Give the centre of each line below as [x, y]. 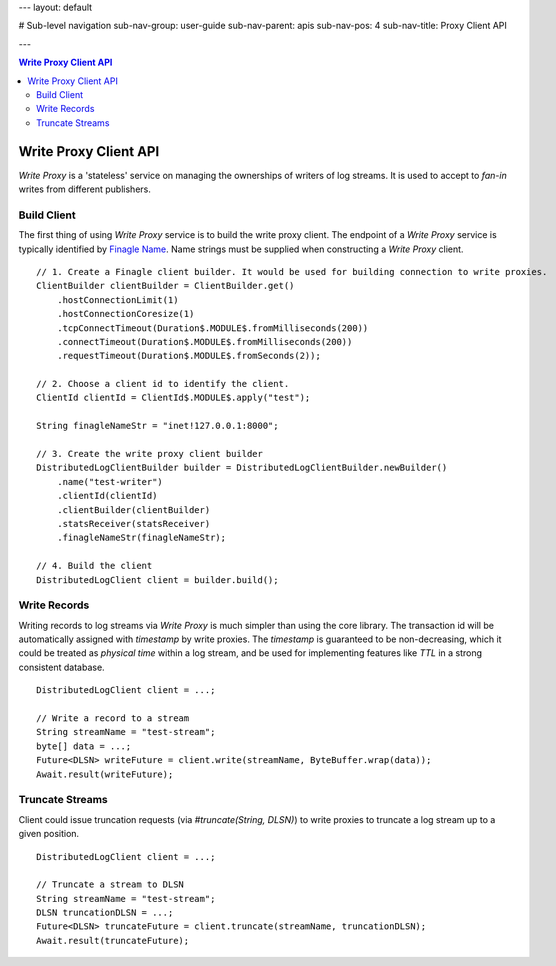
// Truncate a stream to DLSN [110, 884]
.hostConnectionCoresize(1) [125, 314]
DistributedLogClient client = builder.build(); [157, 579]
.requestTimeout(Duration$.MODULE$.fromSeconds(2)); [189, 356]
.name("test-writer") [110, 481]
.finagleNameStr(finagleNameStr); [141, 538]
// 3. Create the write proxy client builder [150, 454]
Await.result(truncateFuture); [113, 940]
